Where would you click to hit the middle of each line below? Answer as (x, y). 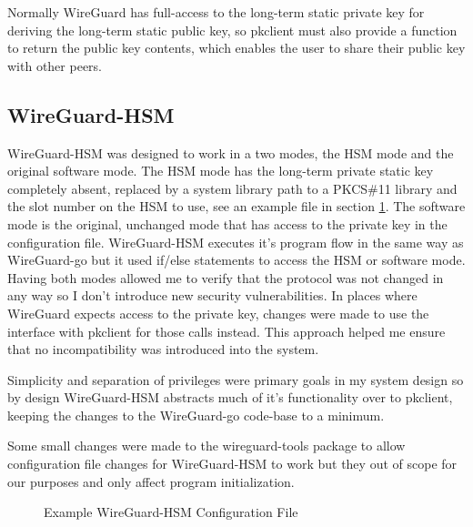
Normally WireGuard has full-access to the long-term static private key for (216, 12)
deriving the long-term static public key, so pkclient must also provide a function (232, 30)
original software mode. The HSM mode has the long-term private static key (221, 171)
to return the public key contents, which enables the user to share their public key (236, 48)
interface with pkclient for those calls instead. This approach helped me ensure (226, 331)
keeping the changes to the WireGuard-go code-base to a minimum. (196, 415)
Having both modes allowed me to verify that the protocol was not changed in (226, 277)
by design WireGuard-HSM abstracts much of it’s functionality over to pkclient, (230, 397)
